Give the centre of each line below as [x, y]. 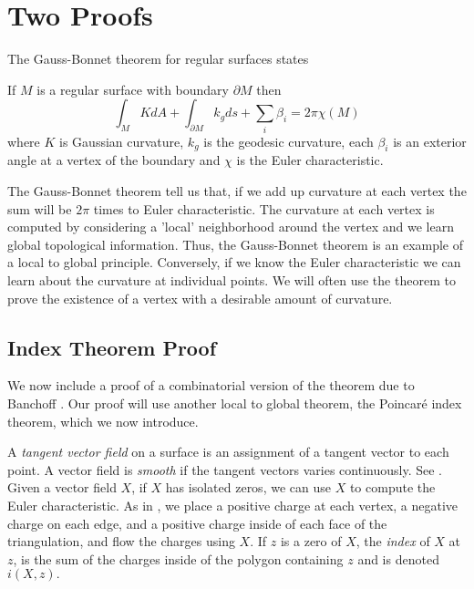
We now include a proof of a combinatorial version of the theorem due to [211, 385]
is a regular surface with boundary [133, 89]
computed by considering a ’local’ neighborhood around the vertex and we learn [231, 227]
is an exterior [430, 141]
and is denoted [398, 558]
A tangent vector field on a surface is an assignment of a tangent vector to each [228, 452]
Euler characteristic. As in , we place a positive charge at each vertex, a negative [233, 505]
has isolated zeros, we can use [248, 487]
